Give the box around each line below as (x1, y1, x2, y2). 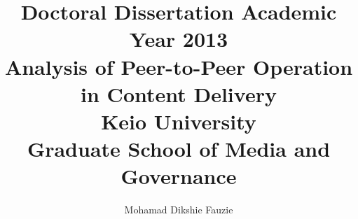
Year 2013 (129, 24, 228, 53)
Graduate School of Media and (27, 134, 331, 163)
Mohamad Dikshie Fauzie (124, 202, 233, 217)
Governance (121, 162, 237, 190)
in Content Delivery (81, 79, 277, 108)
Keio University (101, 106, 256, 135)
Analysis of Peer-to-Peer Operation (4, 52, 353, 80)
